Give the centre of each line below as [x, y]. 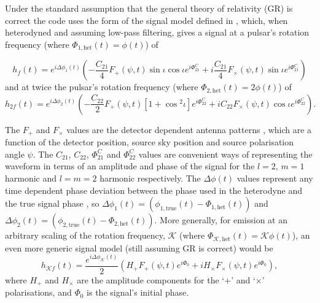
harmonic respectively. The [150, 178]
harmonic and [31, 178]
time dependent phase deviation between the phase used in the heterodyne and [154, 190]
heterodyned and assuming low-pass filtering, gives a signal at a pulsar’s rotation [157, 32]
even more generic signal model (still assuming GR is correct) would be [139, 247]
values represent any [275, 178]
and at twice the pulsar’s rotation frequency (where [102, 87]
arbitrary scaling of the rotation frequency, [85, 235]
